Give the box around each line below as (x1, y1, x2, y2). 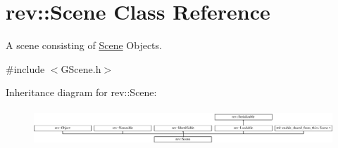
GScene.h (61, 61, 101, 76)
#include (6, 61, 45, 76)
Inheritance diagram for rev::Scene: (6, 85, 157, 100)
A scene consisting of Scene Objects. (6, 38, 162, 53)
